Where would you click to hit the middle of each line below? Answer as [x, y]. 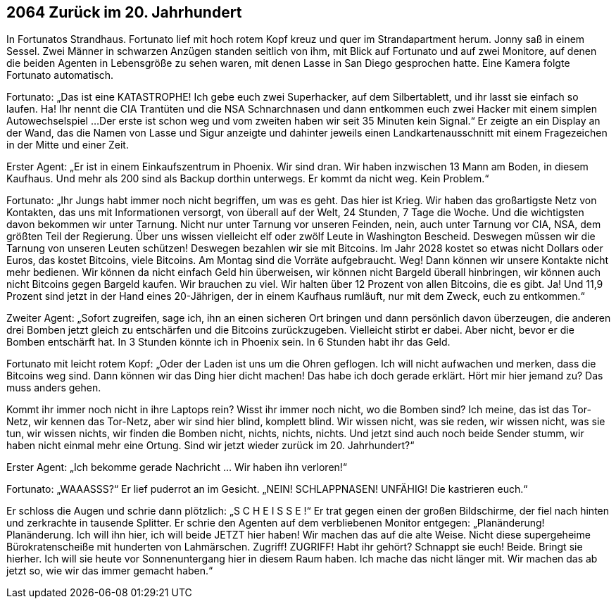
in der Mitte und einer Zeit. [68, 145]
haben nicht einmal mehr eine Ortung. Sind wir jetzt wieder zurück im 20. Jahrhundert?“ [210, 446]
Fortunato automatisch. [60, 75]
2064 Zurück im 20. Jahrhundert [124, 12]
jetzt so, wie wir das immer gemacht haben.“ [110, 571]
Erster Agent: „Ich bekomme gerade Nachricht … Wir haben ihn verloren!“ [177, 467]
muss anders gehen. [54, 388]
